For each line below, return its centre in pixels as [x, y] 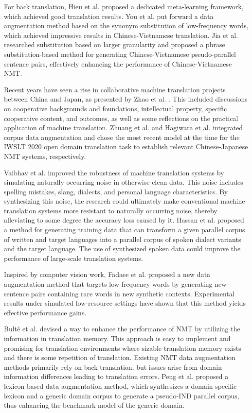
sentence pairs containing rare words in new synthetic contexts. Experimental [119, 293]
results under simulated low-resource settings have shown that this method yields [125, 303]
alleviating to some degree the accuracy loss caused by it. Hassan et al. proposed [124, 220]
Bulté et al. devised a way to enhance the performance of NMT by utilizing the [122, 329]
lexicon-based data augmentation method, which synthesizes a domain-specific [120, 386]
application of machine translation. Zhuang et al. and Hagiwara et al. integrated [124, 128]
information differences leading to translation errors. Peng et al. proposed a [116, 376]
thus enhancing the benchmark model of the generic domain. [94, 405]
